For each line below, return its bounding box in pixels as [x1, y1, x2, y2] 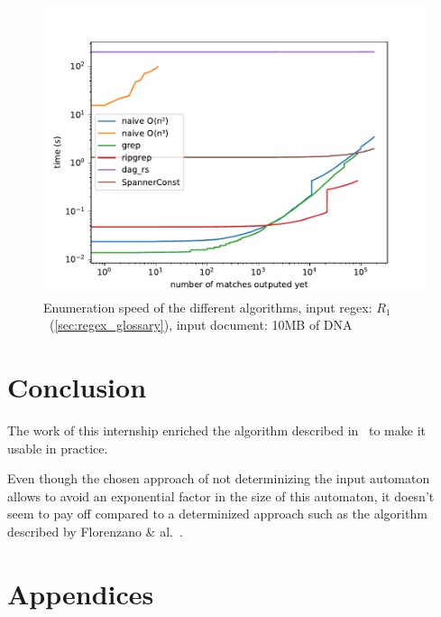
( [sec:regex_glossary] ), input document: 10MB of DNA [49, 315, 353, 334]
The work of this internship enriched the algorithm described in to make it [7, 420, 426, 439]
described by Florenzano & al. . [7, 521, 183, 540]
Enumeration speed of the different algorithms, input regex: [43, 297, 372, 316]
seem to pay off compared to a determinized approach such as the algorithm [7, 504, 427, 523]
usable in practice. [7, 438, 108, 457]
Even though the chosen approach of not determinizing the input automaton [7, 469, 430, 488]
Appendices [7, 575, 154, 612]
